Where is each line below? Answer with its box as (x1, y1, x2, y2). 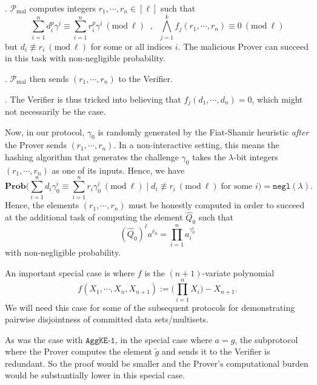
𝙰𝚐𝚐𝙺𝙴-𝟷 (85, 336, 115, 345)
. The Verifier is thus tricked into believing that (5, 92, 181, 105)
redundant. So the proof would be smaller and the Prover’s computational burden (5, 356, 309, 369)
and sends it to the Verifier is (162, 345, 270, 358)
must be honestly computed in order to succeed (128, 199, 305, 211)
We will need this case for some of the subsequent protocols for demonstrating (5, 301, 295, 313)
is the (144, 266, 165, 279)
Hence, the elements (5, 199, 79, 211)
